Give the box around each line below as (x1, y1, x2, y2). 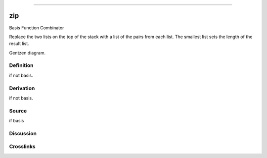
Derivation (9, 85, 35, 92)
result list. (9, 41, 29, 47)
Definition (9, 62, 34, 69)
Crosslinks (9, 143, 36, 150)
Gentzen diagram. (9, 50, 46, 55)
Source (9, 107, 27, 114)
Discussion (9, 130, 37, 137)
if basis (9, 118, 24, 124)
